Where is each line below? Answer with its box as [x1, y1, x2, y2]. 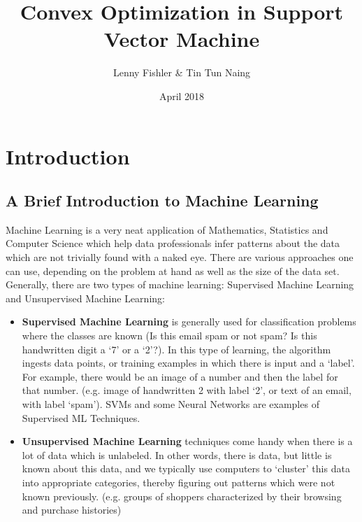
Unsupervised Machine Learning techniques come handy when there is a [22, 434, 353, 449]
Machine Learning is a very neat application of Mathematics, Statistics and [6, 222, 328, 237]
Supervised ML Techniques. [22, 410, 140, 425]
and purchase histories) [22, 502, 122, 517]
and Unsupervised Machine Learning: [6, 290, 165, 305]
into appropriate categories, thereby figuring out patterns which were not [22, 474, 335, 489]
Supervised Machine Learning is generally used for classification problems [22, 314, 356, 329]
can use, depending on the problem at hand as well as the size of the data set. [6, 263, 340, 278]
